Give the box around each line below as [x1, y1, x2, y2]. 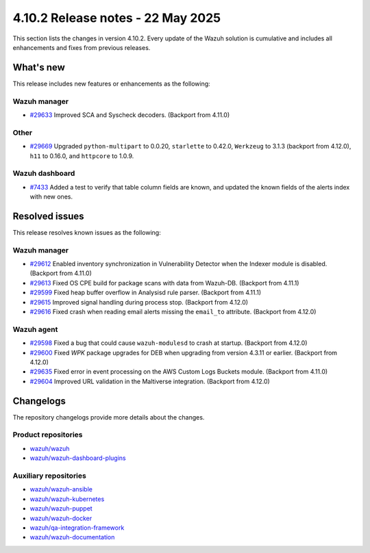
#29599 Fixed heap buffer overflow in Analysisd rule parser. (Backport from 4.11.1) [29, 288, 262, 297]
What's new [12, 62, 65, 73]
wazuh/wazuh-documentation [29, 533, 115, 541]
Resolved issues [12, 210, 85, 222]
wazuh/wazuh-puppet [29, 504, 92, 513]
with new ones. [29, 192, 73, 201]
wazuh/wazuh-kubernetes [29, 495, 105, 503]
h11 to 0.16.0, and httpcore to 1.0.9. [29, 151, 134, 160]
